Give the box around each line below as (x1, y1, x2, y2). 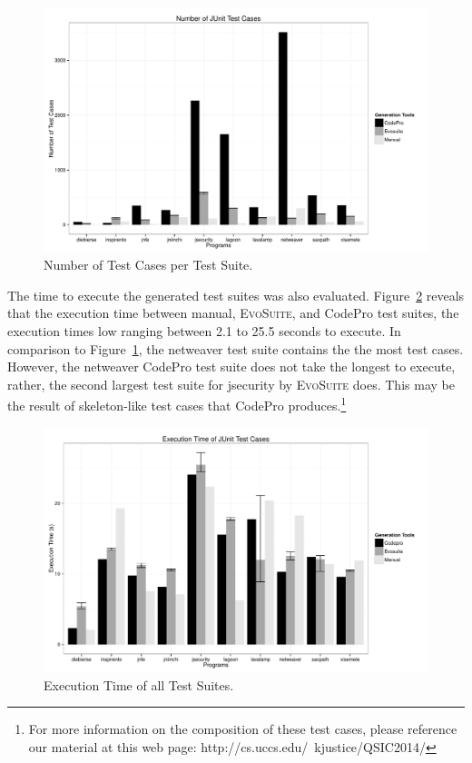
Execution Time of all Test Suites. (44, 675, 234, 694)
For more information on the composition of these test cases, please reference (28, 719, 457, 738)
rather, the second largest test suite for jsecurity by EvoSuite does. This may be (7, 374, 455, 393)
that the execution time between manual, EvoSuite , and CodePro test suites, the (7, 303, 459, 322)
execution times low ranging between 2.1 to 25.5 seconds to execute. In (7, 321, 401, 340)
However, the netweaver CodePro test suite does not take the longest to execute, (7, 357, 456, 376)
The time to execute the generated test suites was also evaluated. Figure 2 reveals (7, 285, 465, 304)
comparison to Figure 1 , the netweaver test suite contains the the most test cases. (7, 339, 464, 358)
